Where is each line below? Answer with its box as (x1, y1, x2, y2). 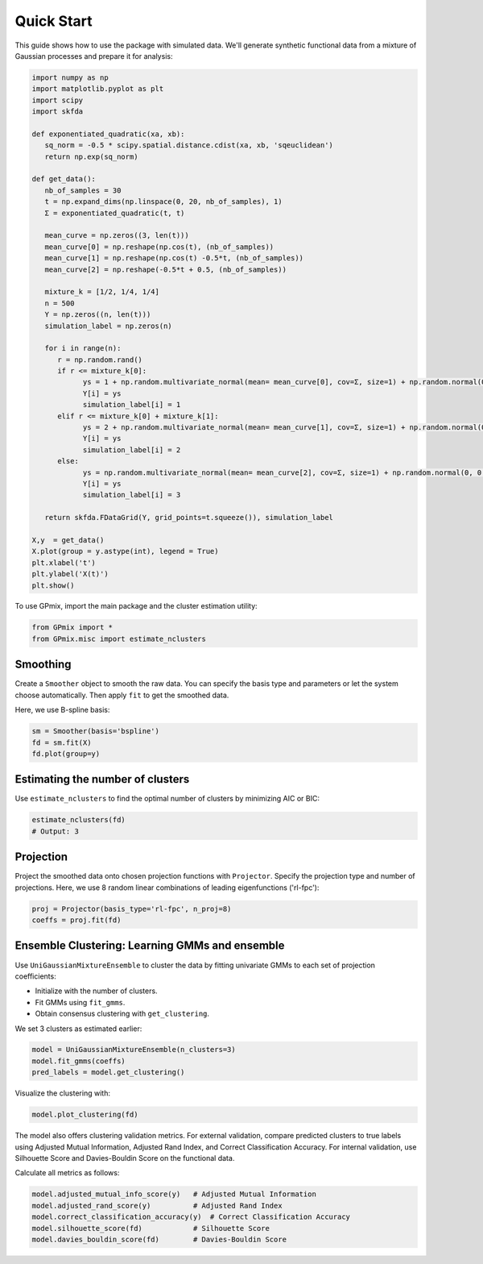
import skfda (31, 107, 84, 116)
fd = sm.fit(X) (31, 738, 92, 747)
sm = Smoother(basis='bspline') (31, 726, 160, 736)
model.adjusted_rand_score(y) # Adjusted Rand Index (31, 1201, 283, 1210)
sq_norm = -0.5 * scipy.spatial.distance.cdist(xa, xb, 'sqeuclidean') (44, 141, 334, 150)
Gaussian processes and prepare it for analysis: (14, 51, 173, 60)
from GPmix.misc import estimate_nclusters (31, 634, 207, 643)
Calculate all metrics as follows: (14, 1168, 120, 1178)
